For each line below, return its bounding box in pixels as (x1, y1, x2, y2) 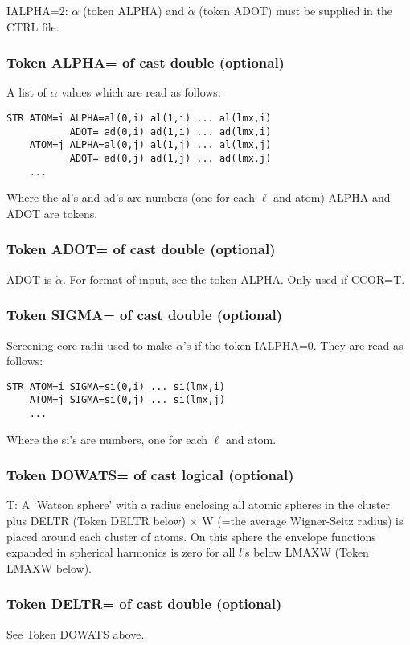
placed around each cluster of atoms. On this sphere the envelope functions (6, 528, 376, 544)
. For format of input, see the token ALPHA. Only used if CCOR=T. (62, 270, 405, 287)
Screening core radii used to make (6, 336, 173, 353)
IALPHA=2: (6, 2, 68, 18)
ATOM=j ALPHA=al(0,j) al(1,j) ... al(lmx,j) (29, 139, 272, 151)
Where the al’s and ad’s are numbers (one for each (6, 189, 256, 206)
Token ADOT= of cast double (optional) (6, 239, 276, 259)
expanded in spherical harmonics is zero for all (6, 544, 236, 561)
